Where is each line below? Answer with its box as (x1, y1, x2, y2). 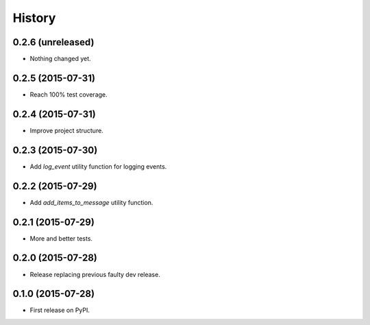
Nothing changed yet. (29, 55, 92, 63)
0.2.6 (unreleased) (12, 36, 95, 48)
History (12, 10, 56, 25)
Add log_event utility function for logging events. (29, 162, 167, 171)
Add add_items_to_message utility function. (29, 198, 153, 206)
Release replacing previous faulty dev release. (29, 270, 160, 278)
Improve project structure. (29, 126, 104, 134)
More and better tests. (29, 234, 92, 243)
